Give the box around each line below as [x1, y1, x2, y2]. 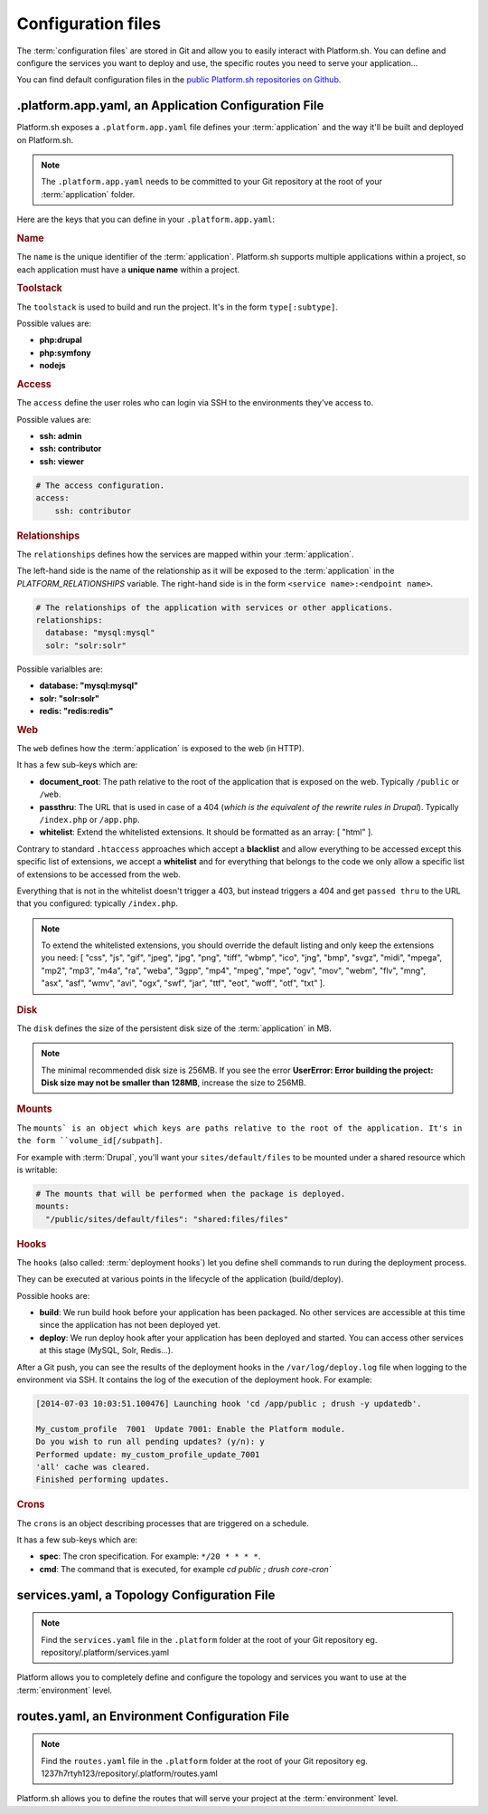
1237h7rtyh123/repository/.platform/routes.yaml [41, 1768, 219, 1779]
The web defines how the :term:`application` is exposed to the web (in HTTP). [16, 743, 305, 753]
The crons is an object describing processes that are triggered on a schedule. [16, 1517, 309, 1529]
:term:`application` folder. [41, 188, 136, 199]
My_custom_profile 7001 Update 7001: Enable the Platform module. [35, 1424, 346, 1434]
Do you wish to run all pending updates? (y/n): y [35, 1437, 266, 1447]
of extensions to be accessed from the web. [16, 869, 181, 880]
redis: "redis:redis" [39, 705, 114, 716]
